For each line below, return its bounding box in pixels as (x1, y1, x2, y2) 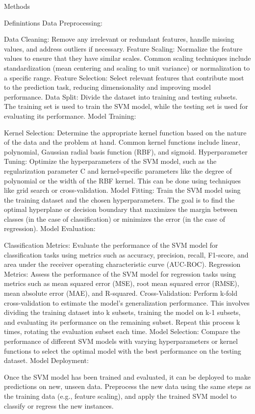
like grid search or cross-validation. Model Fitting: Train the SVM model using (4, 185, 241, 195)
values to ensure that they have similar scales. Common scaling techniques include (4, 53, 251, 63)
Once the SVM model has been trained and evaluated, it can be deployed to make (4, 371, 251, 382)
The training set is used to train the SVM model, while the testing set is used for (4, 101, 248, 111)
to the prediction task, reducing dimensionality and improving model (4, 82, 211, 92)
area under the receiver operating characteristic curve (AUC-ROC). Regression (4, 259, 241, 269)
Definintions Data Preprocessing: (4, 17, 102, 27)
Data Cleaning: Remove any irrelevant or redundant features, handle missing (4, 34, 234, 44)
